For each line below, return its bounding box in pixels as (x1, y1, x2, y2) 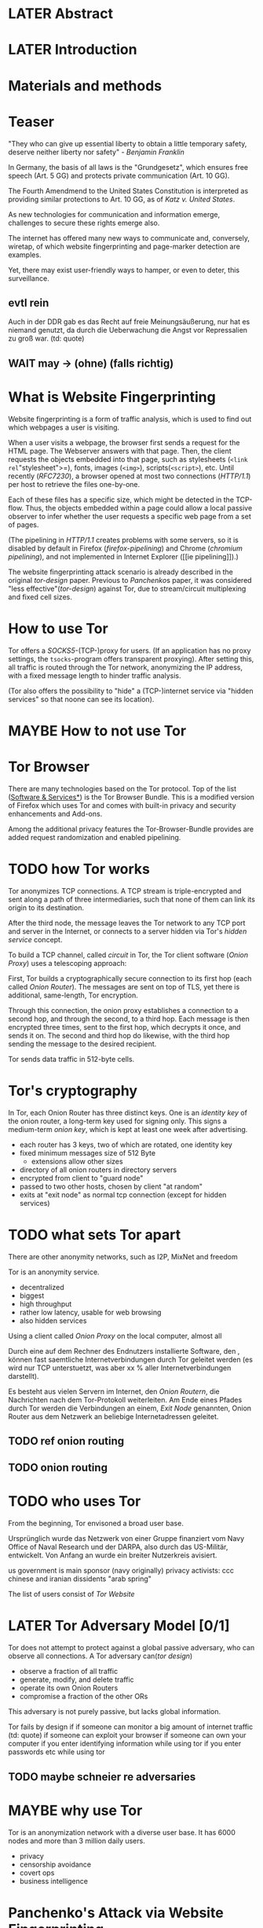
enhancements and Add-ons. (8, 809, 103, 818)
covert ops (19, 1867, 55, 1877)
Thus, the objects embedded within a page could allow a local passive (25, 503, 253, 512)
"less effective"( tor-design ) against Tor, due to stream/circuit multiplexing (8, 584, 247, 593)
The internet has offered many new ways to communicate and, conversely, (8, 233, 250, 242)
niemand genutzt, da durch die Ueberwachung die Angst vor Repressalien (8, 326, 248, 335)
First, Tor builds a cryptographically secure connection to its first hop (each (8, 973, 253, 983)
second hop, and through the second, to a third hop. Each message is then (8, 1014, 250, 1023)
